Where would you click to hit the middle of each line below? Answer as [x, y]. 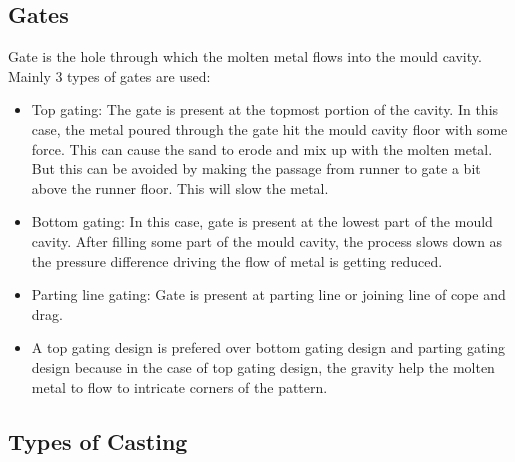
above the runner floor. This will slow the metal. [180, 187]
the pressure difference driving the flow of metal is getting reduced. [237, 260]
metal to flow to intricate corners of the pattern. [179, 386]
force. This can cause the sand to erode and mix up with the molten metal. [262, 148]
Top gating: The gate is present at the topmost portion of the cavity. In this [265, 109]
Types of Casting [98, 440]
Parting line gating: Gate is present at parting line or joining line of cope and [268, 294]
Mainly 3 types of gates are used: [109, 75]
